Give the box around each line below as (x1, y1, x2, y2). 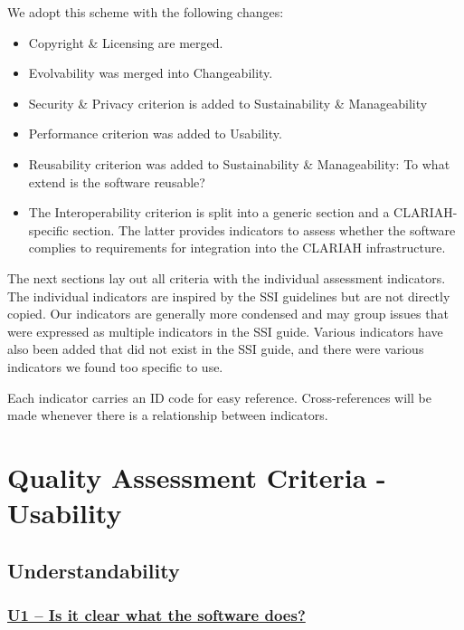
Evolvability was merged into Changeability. (28, 63, 273, 82)
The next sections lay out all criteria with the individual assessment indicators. (7, 268, 446, 287)
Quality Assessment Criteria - (7, 458, 386, 495)
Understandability (7, 556, 180, 584)
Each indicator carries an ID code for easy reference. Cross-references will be (7, 387, 431, 406)
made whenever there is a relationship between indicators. (7, 406, 328, 425)
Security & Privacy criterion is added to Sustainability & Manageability (28, 93, 428, 112)
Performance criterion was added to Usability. (28, 124, 282, 143)
